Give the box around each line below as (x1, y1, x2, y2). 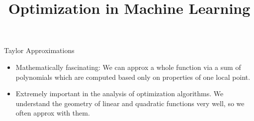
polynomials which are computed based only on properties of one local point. (15, 71, 251, 82)
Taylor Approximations (4, 45, 75, 56)
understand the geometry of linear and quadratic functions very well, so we (15, 98, 245, 108)
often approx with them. (15, 108, 90, 118)
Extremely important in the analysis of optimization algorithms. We (15, 88, 224, 99)
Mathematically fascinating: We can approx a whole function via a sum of (15, 61, 241, 72)
